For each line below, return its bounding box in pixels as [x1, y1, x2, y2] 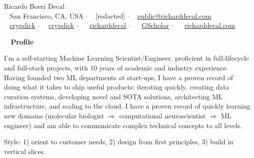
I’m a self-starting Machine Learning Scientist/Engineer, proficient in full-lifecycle [4, 53, 249, 63]
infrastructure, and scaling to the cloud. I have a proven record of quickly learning [4, 101, 251, 111]
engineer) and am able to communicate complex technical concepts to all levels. [4, 120, 242, 130]
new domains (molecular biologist [4, 110, 104, 120]
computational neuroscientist [119, 110, 206, 120]
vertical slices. [4, 146, 46, 156]
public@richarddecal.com [137, 10, 211, 21]
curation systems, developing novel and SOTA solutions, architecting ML [4, 91, 223, 101]
